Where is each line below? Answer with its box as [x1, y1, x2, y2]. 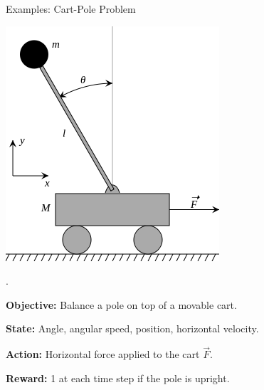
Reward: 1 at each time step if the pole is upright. [6, 370, 230, 385]
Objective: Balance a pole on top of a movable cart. [6, 297, 237, 312]
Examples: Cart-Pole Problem [6, 1, 136, 16]
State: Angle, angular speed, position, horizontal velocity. [6, 321, 259, 336]
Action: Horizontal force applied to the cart [6, 347, 200, 362]
